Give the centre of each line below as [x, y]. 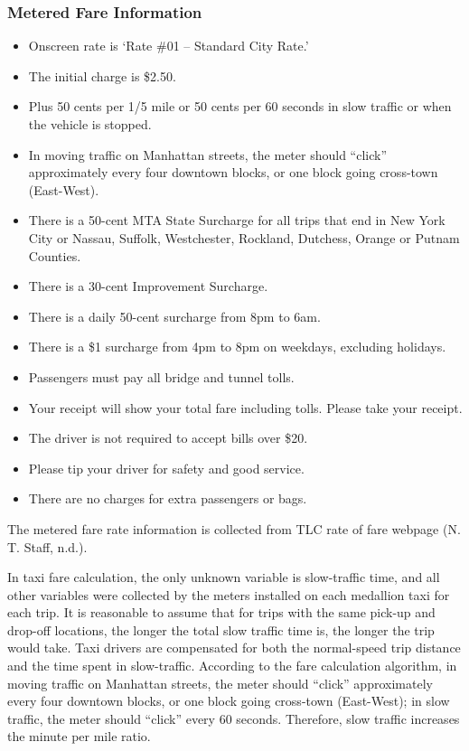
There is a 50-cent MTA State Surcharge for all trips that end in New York [237, 220]
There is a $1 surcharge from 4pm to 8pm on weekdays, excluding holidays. [237, 347]
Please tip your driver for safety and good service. [166, 468]
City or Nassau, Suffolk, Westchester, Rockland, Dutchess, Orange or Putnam [244, 237]
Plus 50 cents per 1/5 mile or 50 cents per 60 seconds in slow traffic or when [240, 106]
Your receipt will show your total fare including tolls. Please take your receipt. [245, 407]
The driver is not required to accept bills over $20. [168, 438]
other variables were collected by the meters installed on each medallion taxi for [229, 594]
